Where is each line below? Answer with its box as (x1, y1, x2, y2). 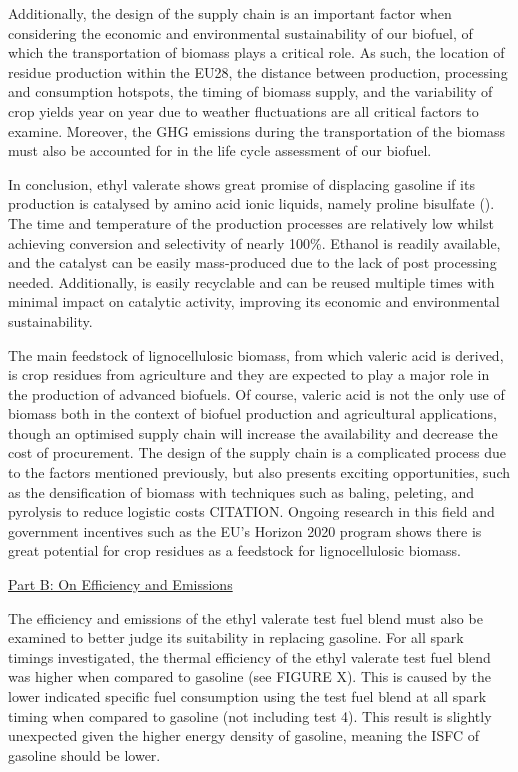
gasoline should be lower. (8, 744, 161, 765)
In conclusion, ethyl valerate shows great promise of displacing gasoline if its (8, 173, 475, 194)
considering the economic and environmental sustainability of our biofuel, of (8, 22, 473, 43)
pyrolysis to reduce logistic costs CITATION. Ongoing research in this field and (8, 501, 495, 522)
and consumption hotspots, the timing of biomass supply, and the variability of (8, 81, 493, 102)
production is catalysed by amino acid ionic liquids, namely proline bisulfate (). (8, 193, 495, 214)
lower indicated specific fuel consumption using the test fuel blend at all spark (8, 686, 487, 706)
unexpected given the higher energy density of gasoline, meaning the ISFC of (8, 725, 479, 746)
